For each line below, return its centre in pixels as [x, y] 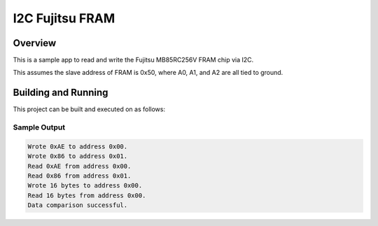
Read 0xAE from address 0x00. [79, 166]
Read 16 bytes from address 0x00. [87, 195]
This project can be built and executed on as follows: [89, 109]
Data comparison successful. [78, 205]
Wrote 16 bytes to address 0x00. [85, 186]
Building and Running [61, 93]
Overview [35, 43]
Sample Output [39, 127]
